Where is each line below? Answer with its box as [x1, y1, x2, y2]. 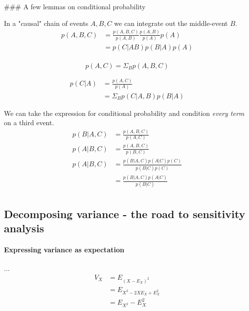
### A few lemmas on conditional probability [4, 1, 146, 11]
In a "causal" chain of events [4, 18, 89, 28]
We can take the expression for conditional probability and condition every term [4, 108, 245, 118]
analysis [4, 221, 45, 236]
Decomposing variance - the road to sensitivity [4, 206, 246, 221]
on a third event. [4, 117, 54, 128]
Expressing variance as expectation [4, 244, 124, 255]
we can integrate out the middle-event [114, 18, 228, 28]
